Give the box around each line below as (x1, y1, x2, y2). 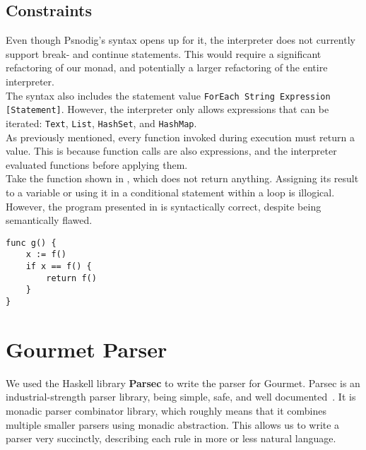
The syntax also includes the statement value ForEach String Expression (6, 88, 331, 102)
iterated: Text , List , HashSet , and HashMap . (6, 115, 197, 130)
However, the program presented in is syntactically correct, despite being (6, 199, 321, 213)
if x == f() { (25, 261, 92, 272)
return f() (46, 273, 97, 283)
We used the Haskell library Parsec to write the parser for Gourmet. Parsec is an (6, 375, 360, 390)
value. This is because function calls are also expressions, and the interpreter (6, 143, 337, 158)
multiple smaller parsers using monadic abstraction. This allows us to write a (6, 417, 340, 432)
